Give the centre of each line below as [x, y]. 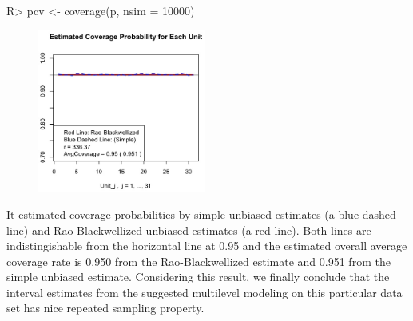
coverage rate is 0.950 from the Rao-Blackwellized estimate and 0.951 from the [199, 261]
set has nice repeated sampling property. [105, 308]
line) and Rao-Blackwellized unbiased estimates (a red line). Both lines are [189, 230]
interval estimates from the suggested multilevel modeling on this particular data [205, 292]
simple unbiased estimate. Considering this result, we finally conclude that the [198, 277]
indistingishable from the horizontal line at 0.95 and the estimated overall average [207, 246]
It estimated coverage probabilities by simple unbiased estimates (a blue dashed [201, 214]
